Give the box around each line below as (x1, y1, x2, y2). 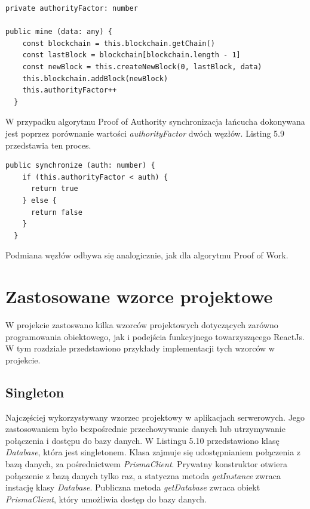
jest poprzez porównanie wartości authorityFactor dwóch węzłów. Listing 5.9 (5, 127, 284, 139)
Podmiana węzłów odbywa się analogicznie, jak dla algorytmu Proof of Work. (5, 249, 288, 261)
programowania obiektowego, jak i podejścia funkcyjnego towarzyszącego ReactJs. (5, 330, 305, 343)
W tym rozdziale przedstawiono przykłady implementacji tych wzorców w (5, 342, 275, 354)
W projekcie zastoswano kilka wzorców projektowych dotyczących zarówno (5, 319, 278, 331)
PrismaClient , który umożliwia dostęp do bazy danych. (5, 492, 207, 505)
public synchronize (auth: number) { (5, 161, 155, 170)
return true (30, 184, 78, 193)
